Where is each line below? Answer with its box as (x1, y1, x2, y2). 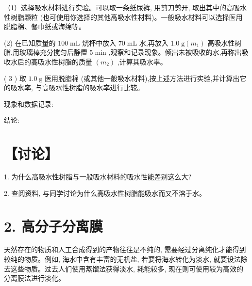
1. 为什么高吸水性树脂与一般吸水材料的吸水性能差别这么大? (4, 172, 192, 182)
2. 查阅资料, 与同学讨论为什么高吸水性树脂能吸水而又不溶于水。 (4, 188, 206, 198)
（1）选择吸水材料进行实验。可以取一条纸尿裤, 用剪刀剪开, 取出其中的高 (4, 2, 234, 12)
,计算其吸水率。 (117, 56, 167, 66)
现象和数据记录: (4, 98, 53, 109)
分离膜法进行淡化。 (4, 273, 65, 283)
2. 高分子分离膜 (4, 216, 103, 236)
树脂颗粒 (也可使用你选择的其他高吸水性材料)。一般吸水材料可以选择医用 (10, 12, 243, 22)
